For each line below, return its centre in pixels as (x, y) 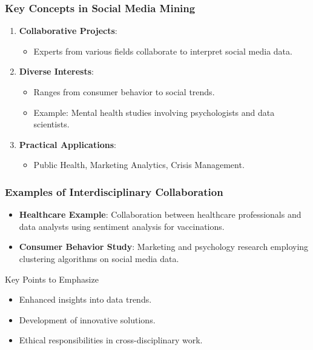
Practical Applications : (68, 144)
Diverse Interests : (56, 71)
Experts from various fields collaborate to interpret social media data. (163, 51)
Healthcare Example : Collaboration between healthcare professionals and (160, 214)
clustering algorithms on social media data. (99, 258)
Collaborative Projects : (68, 31)
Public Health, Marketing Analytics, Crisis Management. (139, 165)
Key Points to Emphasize (52, 279)
